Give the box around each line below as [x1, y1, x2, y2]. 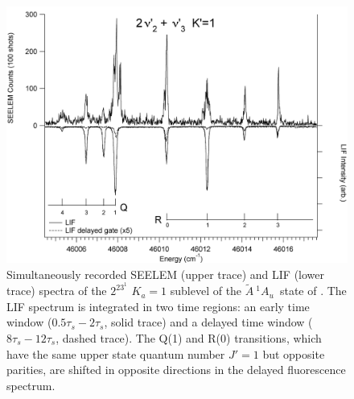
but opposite [262, 345, 325, 362]
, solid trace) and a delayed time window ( [104, 314, 313, 330]
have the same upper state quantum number [6, 345, 225, 362]
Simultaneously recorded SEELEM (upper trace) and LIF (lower [6, 265, 325, 282]
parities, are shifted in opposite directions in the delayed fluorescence [6, 361, 346, 378]
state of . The [279, 282, 347, 299]
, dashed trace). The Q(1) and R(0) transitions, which [56, 330, 322, 347]
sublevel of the [170, 282, 242, 299]
